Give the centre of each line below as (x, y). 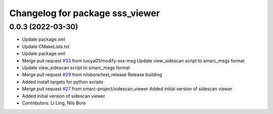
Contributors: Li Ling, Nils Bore (54, 103)
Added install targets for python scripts (63, 82)
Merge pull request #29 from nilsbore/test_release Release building (92, 75)
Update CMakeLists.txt (46, 46)
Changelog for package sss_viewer (85, 13)
